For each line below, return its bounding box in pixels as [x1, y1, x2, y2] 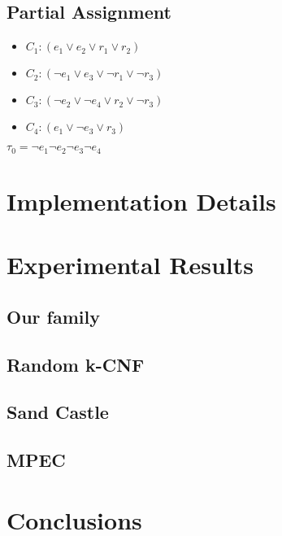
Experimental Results [7, 248, 254, 281]
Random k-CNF [7, 351, 145, 377]
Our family [7, 303, 100, 329]
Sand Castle [7, 399, 109, 425]
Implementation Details [7, 184, 276, 217]
